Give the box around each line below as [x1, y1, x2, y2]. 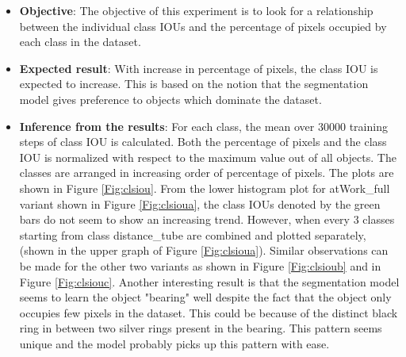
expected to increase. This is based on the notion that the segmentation [19, 75, 369, 92]
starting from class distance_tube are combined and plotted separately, [19, 226, 366, 243]
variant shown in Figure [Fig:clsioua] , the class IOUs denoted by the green [19, 195, 381, 212]
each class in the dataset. [19, 33, 141, 50]
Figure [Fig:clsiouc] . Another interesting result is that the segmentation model [19, 273, 400, 290]
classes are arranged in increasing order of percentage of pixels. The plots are [19, 164, 394, 181]
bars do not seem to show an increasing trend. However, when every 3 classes [19, 211, 395, 228]
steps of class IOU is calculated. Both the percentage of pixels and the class [19, 133, 387, 150]
